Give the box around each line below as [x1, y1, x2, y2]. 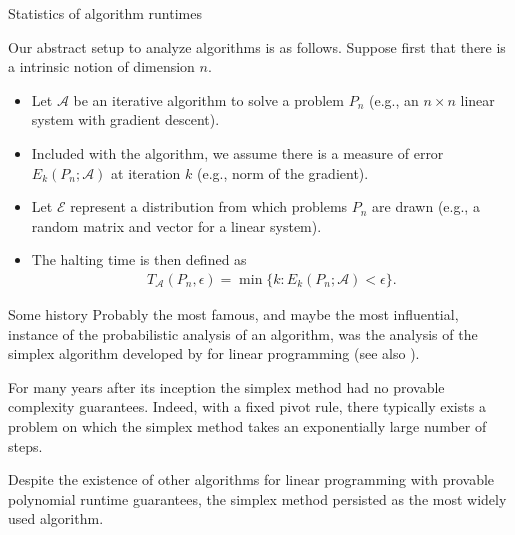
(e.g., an [369, 89, 419, 110]
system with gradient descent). [31, 109, 220, 130]
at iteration [111, 162, 181, 183]
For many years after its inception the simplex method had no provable [8, 376, 445, 397]
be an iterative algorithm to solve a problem [73, 89, 345, 110]
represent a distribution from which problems [70, 196, 348, 217]
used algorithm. [8, 508, 104, 529]
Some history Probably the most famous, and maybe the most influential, [8, 303, 459, 324]
